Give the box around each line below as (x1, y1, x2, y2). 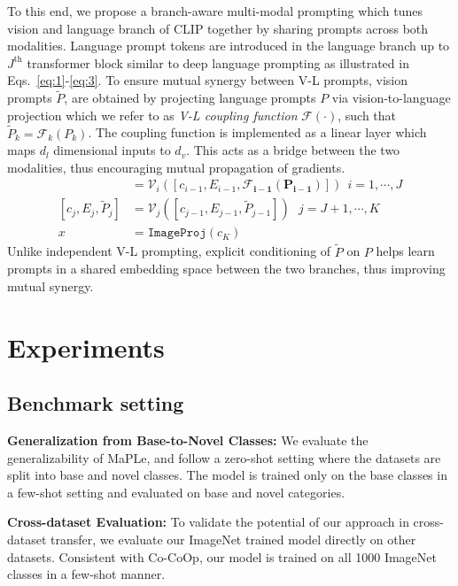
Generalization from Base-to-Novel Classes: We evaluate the (7, 431, 369, 450)
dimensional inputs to (53, 141, 171, 159)
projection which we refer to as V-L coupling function (7, 105, 298, 124)
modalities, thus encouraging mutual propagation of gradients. (7, 158, 345, 176)
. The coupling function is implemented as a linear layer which (88, 123, 427, 142)
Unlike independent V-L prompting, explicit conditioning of (7, 242, 331, 260)
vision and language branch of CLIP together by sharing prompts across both (7, 19, 429, 37)
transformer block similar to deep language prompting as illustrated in (27, 53, 409, 72)
